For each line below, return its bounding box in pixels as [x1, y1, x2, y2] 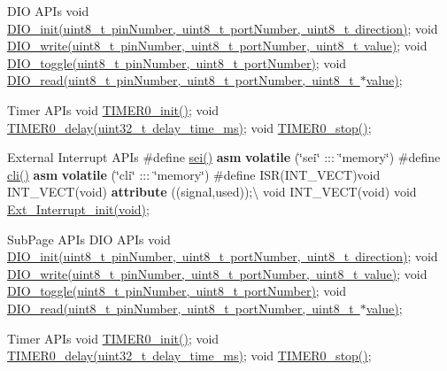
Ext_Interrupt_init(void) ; [7, 199, 150, 218]
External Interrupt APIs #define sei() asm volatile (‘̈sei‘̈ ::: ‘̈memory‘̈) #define [7, 148, 441, 166]
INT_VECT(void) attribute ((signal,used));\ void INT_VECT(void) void [7, 182, 417, 201]
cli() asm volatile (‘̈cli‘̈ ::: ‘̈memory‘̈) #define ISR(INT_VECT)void [7, 165, 381, 183]
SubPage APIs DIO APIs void [7, 229, 171, 248]
